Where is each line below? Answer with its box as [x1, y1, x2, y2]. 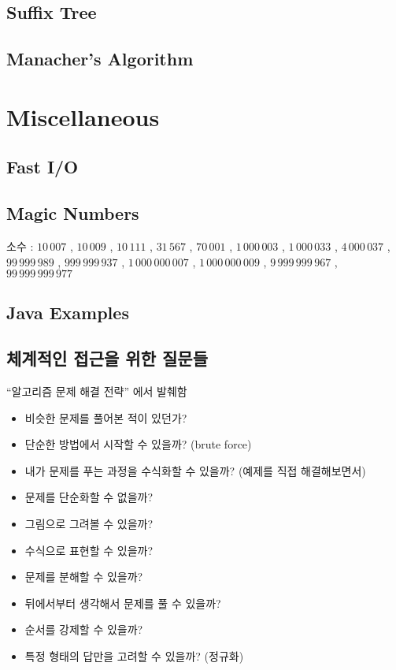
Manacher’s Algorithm [6, 47, 194, 71]
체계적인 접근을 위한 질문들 [6, 346, 208, 370]
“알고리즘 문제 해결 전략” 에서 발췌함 [6, 383, 187, 400]
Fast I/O [6, 154, 79, 179]
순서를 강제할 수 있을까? [24, 621, 143, 638]
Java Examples [6, 300, 129, 324]
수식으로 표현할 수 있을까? [24, 542, 154, 558]
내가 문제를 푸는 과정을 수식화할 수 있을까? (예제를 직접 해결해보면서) [24, 462, 366, 478]
